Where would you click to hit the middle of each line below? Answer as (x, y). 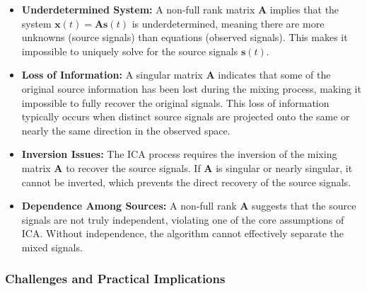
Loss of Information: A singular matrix (112, 75)
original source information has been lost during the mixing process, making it (191, 88)
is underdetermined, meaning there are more (228, 23)
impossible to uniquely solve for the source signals (130, 51)
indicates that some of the (274, 75)
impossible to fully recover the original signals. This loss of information (175, 102)
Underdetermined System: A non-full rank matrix (138, 9)
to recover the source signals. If (133, 167)
